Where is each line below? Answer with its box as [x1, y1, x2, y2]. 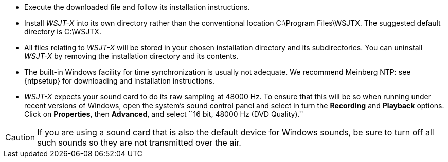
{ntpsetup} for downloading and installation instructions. [24, 76, 215, 85]
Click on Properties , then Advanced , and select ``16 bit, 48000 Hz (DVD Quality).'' [24, 110, 303, 118]
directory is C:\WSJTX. [24, 27, 101, 36]
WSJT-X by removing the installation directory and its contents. [24, 52, 239, 60]
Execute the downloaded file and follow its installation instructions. [24, 3, 250, 11]
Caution [5, 132, 35, 143]
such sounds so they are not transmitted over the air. [37, 137, 241, 148]
